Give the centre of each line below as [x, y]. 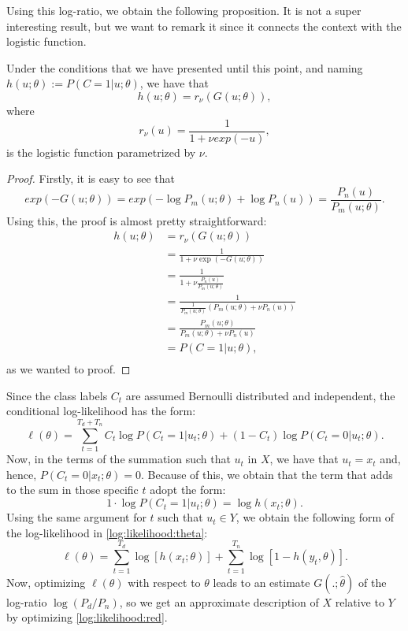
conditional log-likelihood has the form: [101, 411]
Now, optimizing [46, 582]
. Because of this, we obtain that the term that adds [267, 474]
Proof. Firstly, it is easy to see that [91, 178]
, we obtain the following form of [315, 517]
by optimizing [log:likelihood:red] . [87, 617]
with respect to [164, 582]
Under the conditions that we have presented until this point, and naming [185, 67]
